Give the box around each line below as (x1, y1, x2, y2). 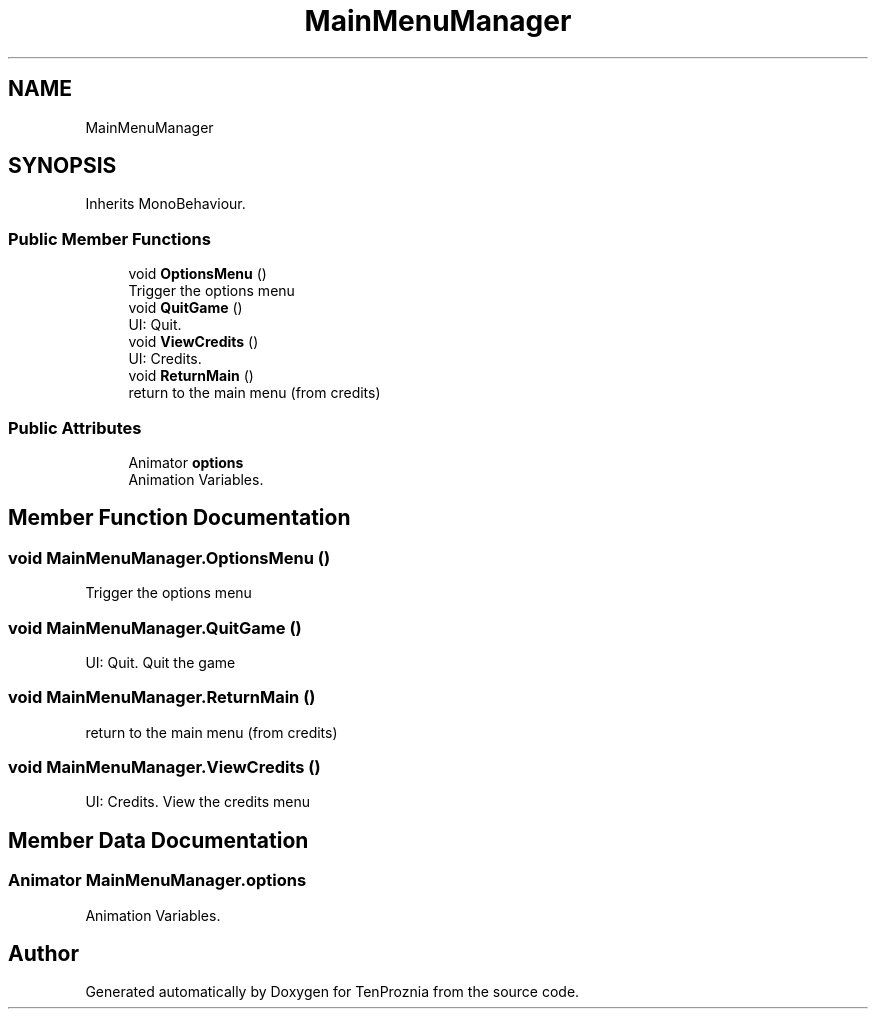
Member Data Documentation (8, 827, 309, 853)
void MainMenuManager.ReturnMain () (8, 687, 316, 708)
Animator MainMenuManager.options (8, 870, 307, 891)
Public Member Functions (8, 228, 211, 249)
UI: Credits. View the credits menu (85, 793, 310, 811)
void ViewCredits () (128, 333, 259, 351)
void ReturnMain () (128, 367, 254, 385)
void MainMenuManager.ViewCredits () (8, 757, 321, 778)
